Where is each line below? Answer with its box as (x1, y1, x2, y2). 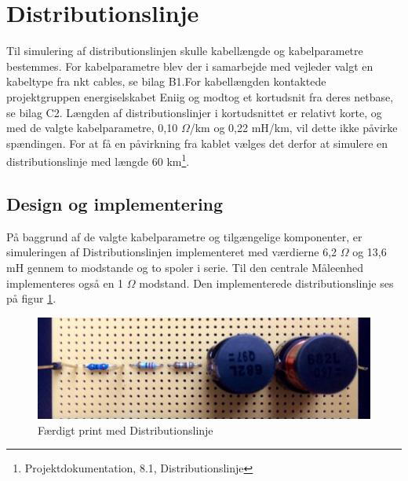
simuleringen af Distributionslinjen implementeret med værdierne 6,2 (6, 244, 337, 260)
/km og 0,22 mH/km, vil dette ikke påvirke (189, 119, 398, 136)
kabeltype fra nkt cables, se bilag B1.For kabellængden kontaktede (6, 73, 326, 90)
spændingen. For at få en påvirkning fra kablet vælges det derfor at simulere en (6, 134, 388, 151)
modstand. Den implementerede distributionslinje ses (139, 274, 394, 291)
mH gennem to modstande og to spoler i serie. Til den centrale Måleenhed (6, 259, 363, 275)
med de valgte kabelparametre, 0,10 (6, 119, 178, 136)
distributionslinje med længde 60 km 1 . (6, 151, 190, 169)
